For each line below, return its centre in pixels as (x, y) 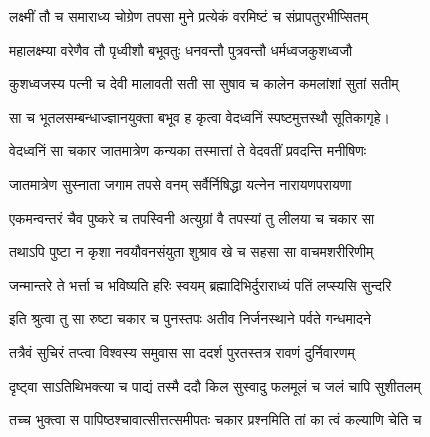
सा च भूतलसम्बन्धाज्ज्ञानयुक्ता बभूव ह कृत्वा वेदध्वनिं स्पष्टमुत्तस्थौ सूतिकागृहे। (199, 116)
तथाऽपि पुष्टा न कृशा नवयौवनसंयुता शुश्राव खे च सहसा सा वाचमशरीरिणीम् (191, 251)
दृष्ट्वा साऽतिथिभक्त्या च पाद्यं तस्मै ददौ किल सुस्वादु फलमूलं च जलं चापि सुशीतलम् (215, 385)
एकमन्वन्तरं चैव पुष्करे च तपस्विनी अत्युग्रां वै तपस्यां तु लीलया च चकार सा (192, 217)
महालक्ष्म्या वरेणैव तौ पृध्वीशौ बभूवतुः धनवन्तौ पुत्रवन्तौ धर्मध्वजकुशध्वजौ (181, 49)
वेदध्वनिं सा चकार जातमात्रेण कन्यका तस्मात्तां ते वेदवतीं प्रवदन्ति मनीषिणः (188, 150)
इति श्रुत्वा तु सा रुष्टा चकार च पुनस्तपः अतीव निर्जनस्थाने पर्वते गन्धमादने (190, 318)
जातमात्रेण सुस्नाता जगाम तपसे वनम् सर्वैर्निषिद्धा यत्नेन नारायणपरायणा (180, 183)
